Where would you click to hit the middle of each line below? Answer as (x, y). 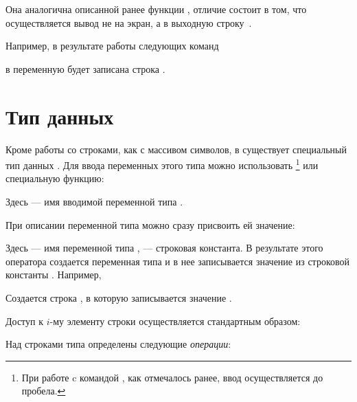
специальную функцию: (55, 178)
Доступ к (25, 321)
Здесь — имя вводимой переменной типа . (94, 201)
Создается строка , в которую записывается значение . (119, 297)
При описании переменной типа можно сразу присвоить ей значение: (150, 224)
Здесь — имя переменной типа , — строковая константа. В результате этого (164, 248)
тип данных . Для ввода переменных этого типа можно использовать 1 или (162, 164)
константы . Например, (54, 275)
